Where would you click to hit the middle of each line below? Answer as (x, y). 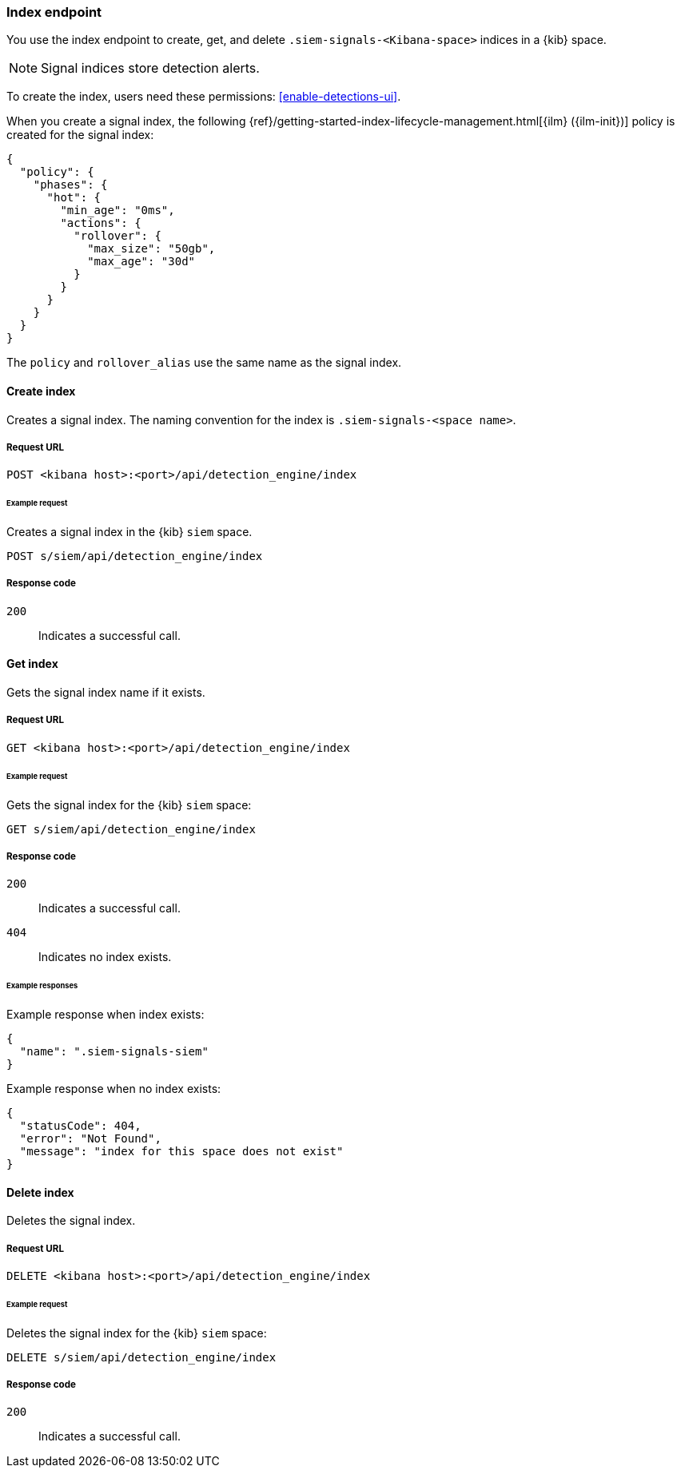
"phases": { (70, 185)
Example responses (42, 986)
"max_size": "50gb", (151, 249)
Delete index (40, 1192)
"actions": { (101, 223)
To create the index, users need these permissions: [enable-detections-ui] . (204, 97)
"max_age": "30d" (141, 262)
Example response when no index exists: (114, 1089)
